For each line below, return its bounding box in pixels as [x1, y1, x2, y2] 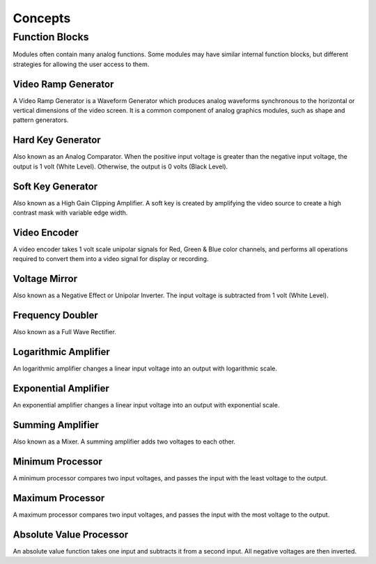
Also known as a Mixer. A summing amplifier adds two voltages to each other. [13, 437, 236, 446]
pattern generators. [13, 116, 69, 125]
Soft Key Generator [13, 180, 98, 192]
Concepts [13, 10, 71, 26]
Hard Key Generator [13, 134, 101, 146]
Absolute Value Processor [13, 528, 129, 540]
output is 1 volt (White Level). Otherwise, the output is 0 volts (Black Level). [13, 162, 228, 171]
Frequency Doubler [13, 310, 99, 322]
